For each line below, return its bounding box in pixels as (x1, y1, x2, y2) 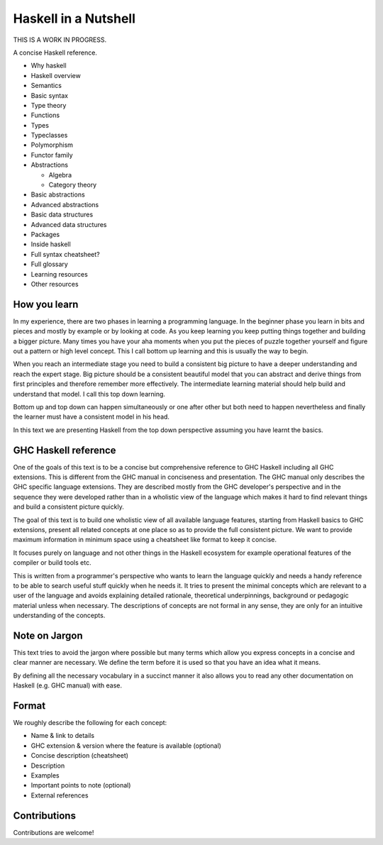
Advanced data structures (30, 220, 107, 228)
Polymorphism (30, 140, 74, 149)
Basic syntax (30, 91, 69, 99)
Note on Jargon (13, 629, 83, 641)
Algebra (48, 170, 72, 179)
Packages (30, 230, 60, 238)
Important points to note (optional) (30, 781, 131, 790)
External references (30, 791, 89, 800)
